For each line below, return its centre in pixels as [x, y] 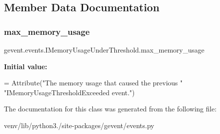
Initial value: [26, 66]
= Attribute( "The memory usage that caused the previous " [93, 83]
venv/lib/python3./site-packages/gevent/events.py [79, 125]
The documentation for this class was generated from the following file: [110, 109]
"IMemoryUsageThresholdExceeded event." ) [69, 92]
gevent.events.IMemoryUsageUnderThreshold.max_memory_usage [104, 50]
